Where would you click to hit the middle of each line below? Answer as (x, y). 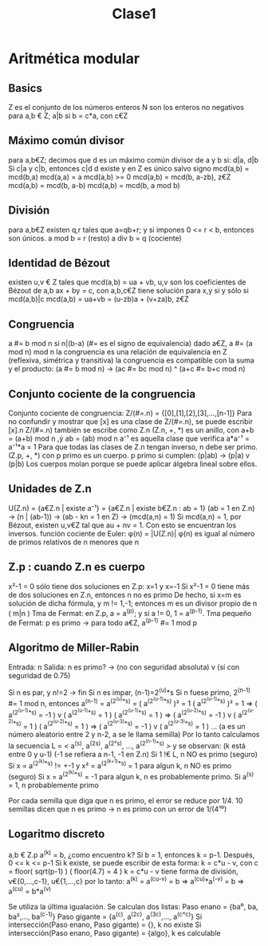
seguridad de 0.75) (39, 675)
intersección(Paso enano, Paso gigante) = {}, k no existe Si (105, 924)
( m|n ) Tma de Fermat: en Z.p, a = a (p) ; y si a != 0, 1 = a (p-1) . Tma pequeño (130, 612)
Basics (25, 88)
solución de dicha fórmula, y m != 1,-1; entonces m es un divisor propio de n (133, 603)
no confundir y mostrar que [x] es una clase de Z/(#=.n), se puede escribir (131, 422)
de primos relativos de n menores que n (74, 542)
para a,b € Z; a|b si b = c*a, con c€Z (68, 116)
